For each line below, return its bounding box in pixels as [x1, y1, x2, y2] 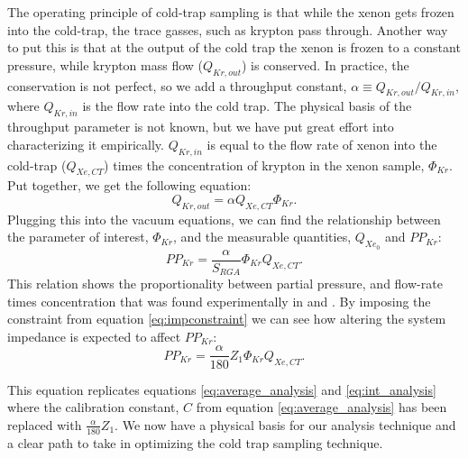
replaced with [7, 415, 82, 434]
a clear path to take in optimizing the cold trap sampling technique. [7, 433, 383, 452]
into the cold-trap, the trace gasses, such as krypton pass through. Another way [7, 20, 448, 39]
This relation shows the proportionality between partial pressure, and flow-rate [7, 274, 443, 293]
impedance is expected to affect [7, 326, 181, 345]
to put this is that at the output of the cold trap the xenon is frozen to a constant [7, 38, 461, 57]
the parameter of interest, [7, 227, 149, 246]
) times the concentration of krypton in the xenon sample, [104, 155, 425, 174]
